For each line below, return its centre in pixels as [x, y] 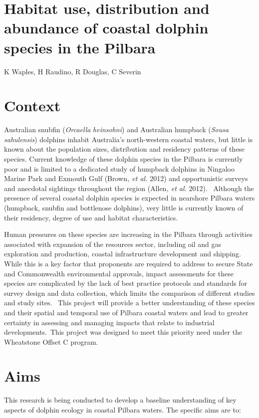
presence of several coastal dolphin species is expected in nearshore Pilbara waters [129, 198]
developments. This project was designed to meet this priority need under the [123, 332]
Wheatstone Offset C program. [51, 341]
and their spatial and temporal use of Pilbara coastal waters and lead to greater [126, 312]
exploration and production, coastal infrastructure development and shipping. [123, 254]
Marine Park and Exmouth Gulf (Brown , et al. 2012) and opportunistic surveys [126, 178]
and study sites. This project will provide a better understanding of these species [129, 303]
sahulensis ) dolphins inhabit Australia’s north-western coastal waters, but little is [129, 139]
